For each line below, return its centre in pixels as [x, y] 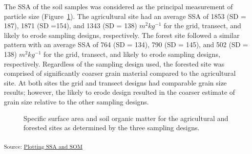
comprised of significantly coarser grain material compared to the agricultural [120, 73]
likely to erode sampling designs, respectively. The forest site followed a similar [122, 35]
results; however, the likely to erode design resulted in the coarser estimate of [120, 92]
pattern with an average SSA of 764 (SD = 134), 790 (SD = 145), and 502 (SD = [126, 44]
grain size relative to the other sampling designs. [76, 101]
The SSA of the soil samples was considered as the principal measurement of [118, 6]
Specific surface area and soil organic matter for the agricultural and [126, 118]
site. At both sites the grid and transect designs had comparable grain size [115, 82]
